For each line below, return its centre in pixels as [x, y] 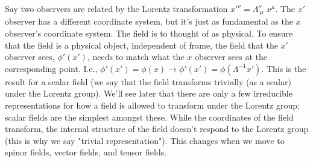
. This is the [284, 68]
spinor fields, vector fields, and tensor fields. [86, 152]
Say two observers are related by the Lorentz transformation [116, 8]
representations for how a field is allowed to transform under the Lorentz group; [152, 105]
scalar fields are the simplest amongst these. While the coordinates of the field [149, 117]
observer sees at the [231, 57]
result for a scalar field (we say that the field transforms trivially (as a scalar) [148, 81]
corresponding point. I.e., [51, 68]
